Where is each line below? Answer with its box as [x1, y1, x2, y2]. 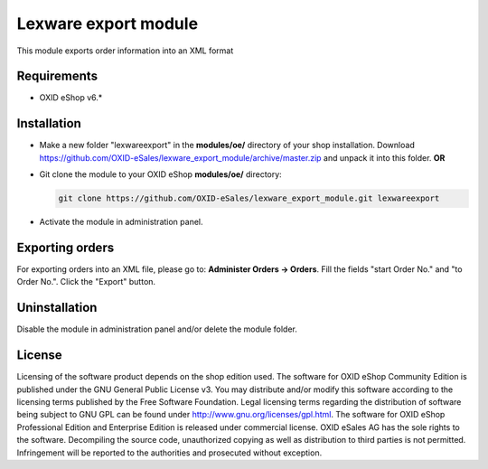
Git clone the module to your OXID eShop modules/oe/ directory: [39, 169, 282, 180]
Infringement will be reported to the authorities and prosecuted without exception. [16, 447, 323, 458]
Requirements [16, 69, 99, 84]
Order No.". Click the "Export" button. [16, 277, 156, 287]
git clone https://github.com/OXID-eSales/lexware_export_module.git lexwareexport [58, 193, 440, 203]
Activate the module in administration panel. [39, 217, 203, 228]
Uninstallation [16, 300, 98, 315]
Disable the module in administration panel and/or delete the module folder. [16, 324, 297, 334]
